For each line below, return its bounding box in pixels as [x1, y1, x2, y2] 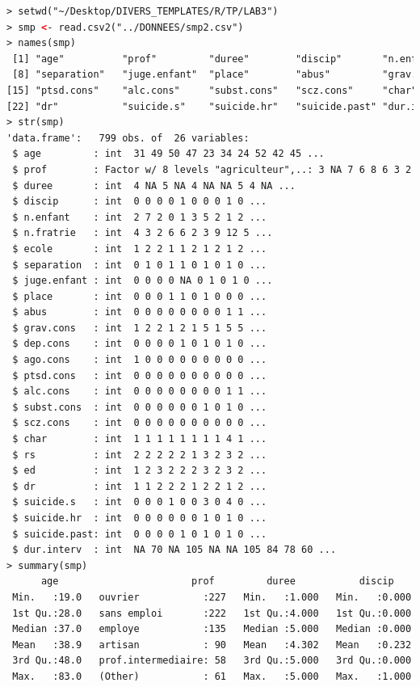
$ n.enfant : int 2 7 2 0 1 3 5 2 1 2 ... [12, 211, 267, 223]
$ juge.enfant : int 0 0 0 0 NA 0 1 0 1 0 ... [12, 275, 273, 287]
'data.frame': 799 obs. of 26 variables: [6, 132, 250, 144]
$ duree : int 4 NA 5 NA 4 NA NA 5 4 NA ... [12, 179, 296, 192]
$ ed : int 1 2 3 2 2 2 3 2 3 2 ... [12, 465, 267, 477]
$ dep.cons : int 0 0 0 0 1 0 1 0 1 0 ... [12, 338, 267, 350]
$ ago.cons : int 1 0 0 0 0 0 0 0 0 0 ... [12, 354, 267, 366]
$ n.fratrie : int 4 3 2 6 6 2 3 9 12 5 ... [12, 227, 273, 239]
